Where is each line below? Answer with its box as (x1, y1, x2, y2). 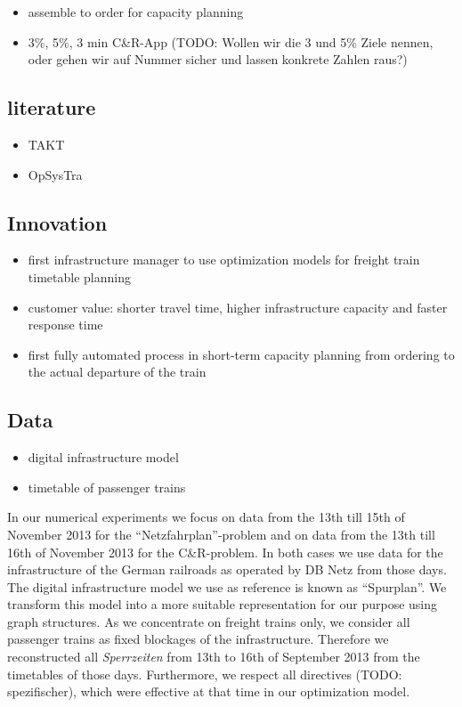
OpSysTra (28, 165, 83, 183)
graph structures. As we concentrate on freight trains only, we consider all (7, 612, 410, 630)
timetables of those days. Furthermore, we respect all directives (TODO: (7, 664, 402, 683)
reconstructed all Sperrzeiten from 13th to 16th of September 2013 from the (7, 647, 420, 666)
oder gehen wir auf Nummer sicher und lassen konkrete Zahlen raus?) (28, 50, 408, 69)
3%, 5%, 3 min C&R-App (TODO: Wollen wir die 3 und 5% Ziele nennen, (28, 32, 434, 51)
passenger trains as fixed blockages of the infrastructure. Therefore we (7, 630, 389, 648)
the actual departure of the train (28, 362, 207, 381)
